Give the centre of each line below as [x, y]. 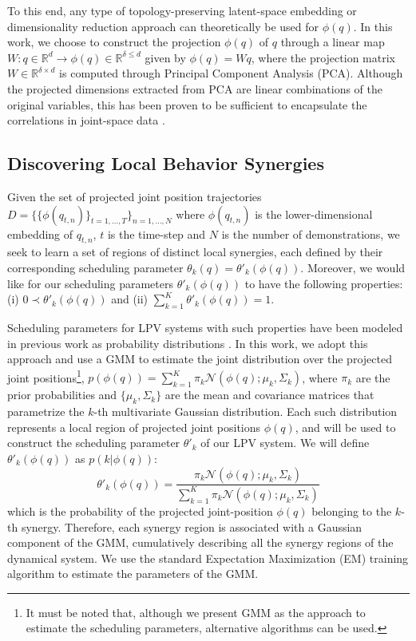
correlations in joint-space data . [86, 120]
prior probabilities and [62, 395]
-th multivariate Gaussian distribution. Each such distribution [246, 412]
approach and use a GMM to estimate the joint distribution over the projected [200, 359]
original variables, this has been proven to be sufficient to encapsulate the [187, 104]
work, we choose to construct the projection [114, 42]
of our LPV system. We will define [285, 443]
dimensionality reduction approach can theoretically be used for [163, 26]
